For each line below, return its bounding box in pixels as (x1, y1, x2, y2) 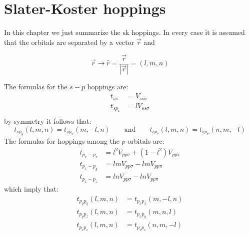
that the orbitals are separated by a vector (4, 36, 134, 47)
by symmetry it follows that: (4, 115, 91, 126)
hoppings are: (87, 81, 128, 92)
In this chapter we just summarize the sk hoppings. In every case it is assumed (4, 27, 245, 37)
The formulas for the (4, 81, 67, 92)
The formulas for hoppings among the (4, 135, 119, 146)
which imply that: (4, 183, 58, 194)
